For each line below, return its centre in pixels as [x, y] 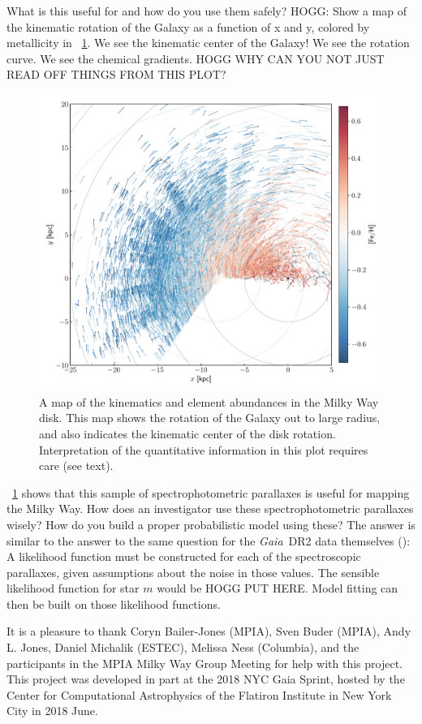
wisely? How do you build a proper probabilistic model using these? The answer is [211, 524]
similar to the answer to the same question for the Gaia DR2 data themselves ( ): [209, 540]
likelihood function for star [73, 588]
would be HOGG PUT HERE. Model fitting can [278, 588]
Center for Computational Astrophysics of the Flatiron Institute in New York [199, 694]
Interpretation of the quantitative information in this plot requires [204, 449]
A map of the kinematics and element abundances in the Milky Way [209, 401]
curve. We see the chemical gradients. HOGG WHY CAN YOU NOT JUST [196, 58]
